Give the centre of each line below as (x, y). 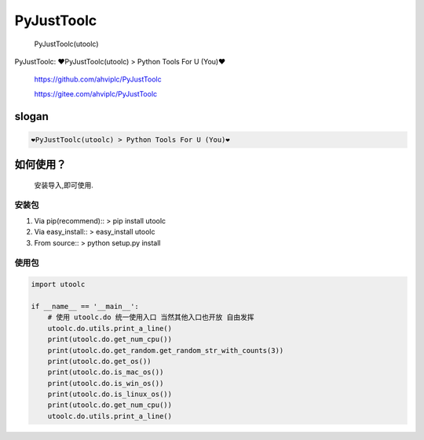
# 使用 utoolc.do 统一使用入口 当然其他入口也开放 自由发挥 (151, 317)
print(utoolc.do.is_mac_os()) (106, 372)
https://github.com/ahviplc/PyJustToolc (98, 79)
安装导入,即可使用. (64, 185)
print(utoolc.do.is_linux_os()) (110, 395)
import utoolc (58, 285)
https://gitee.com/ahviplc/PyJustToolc (96, 93)
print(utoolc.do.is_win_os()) (106, 383)
